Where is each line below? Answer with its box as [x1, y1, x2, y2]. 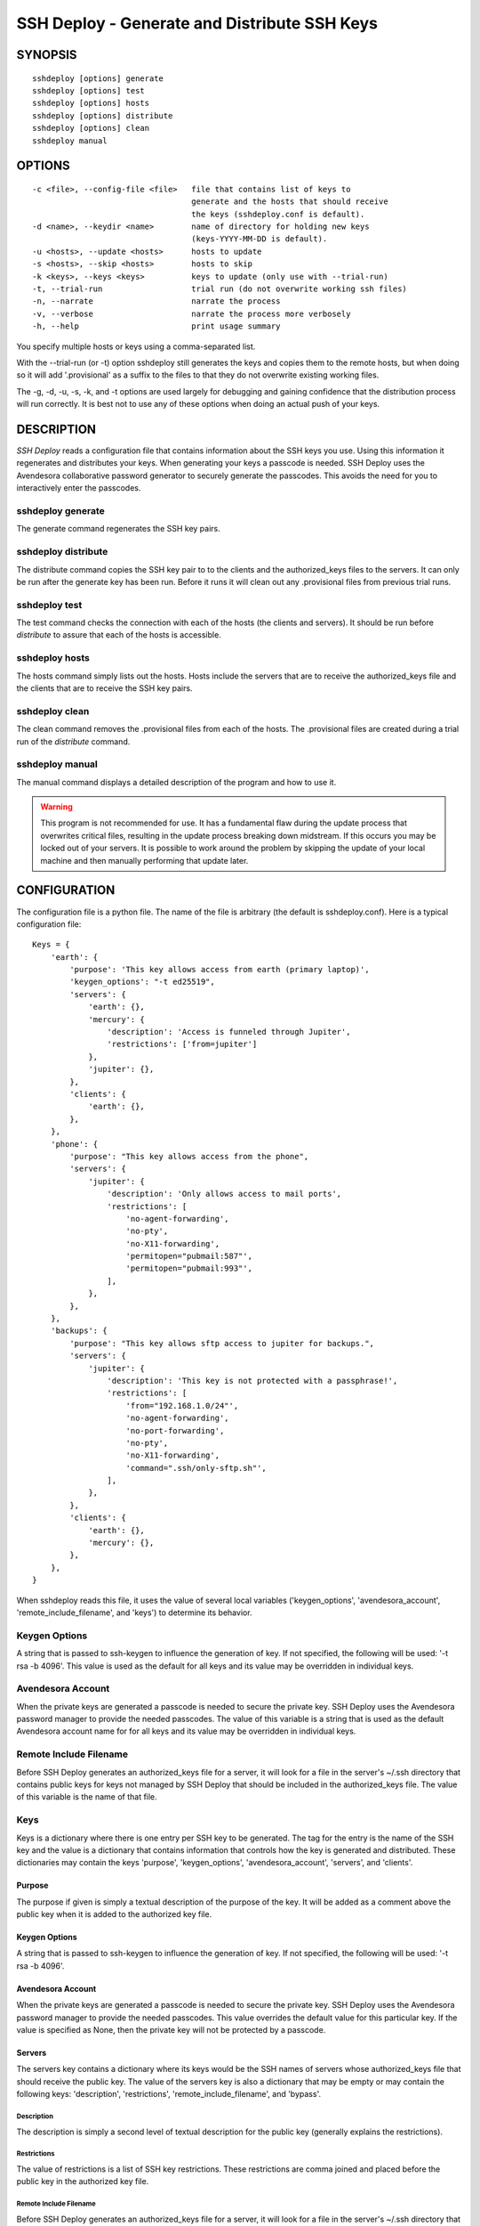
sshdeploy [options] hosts [32, 98, 150, 109]
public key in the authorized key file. [16, 2176, 149, 2187]
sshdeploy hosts [16, 652, 91, 664]
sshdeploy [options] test [32, 85, 146, 95]
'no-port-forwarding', [125, 1426, 225, 1435]
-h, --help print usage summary [32, 321, 281, 331]
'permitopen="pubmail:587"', [125, 1251, 253, 1262]
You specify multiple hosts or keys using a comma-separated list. [16, 341, 256, 352]
